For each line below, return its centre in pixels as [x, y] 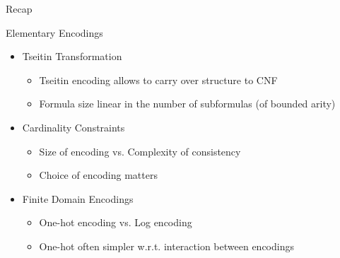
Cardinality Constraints [74, 127]
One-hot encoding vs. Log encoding [116, 222]
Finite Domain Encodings [78, 198]
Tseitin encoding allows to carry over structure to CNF [158, 80]
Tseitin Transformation [72, 56]
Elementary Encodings [54, 32]
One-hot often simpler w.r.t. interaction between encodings [166, 246]
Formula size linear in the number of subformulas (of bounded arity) [187, 104]
